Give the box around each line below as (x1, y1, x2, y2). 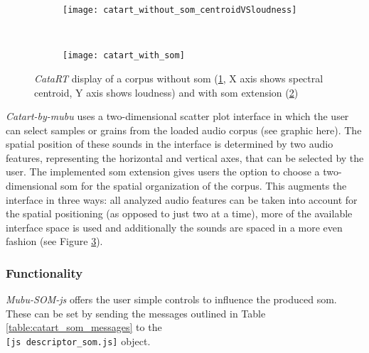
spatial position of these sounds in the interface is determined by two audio (6, 136, 333, 151)
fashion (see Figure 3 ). (6, 234, 103, 249)
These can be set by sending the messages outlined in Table (6, 305, 266, 320)
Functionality (6, 264, 83, 281)
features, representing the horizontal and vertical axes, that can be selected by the (6, 150, 364, 165)
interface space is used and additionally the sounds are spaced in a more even (6, 219, 343, 234)
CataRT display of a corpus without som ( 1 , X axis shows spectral (34, 70, 323, 85)
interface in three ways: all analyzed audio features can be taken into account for (6, 192, 358, 207)
